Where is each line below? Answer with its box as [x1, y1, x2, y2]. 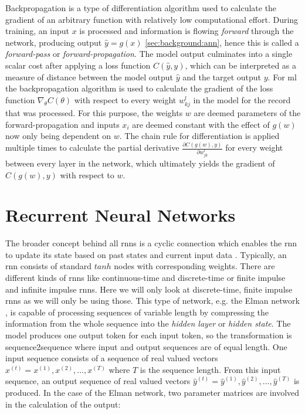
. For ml [267, 70, 297, 83]
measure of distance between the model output [5, 70, 174, 83]
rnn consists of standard [5, 260, 92, 272]
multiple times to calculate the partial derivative [5, 141, 179, 154]
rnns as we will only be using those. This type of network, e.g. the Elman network [5, 294, 300, 307]
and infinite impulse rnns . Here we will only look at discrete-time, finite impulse [5, 283, 293, 295]
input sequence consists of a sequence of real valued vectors [5, 352, 218, 364]
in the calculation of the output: [5, 398, 121, 410]
